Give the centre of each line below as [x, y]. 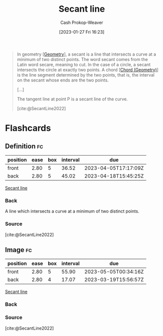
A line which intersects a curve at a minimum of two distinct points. [72, 211]
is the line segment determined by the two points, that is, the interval [86, 75]
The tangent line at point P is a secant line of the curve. [72, 99]
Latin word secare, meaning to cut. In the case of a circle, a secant [84, 64]
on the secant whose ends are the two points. [63, 80]
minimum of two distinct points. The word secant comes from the [82, 59]
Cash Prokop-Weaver [82, 22]
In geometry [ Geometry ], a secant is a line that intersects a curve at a [87, 54]
